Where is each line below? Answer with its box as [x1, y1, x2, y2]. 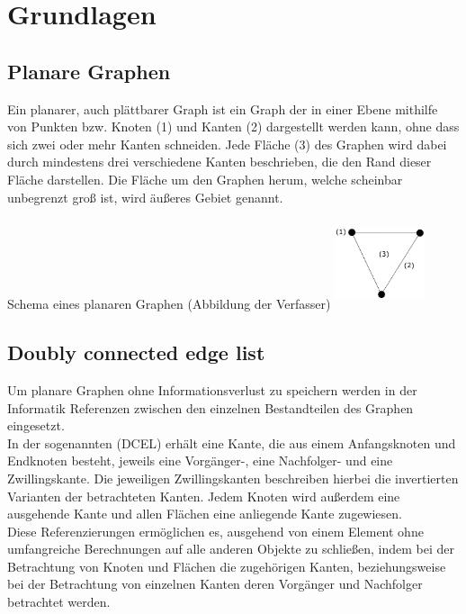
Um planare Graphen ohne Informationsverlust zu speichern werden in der [7, 380, 417, 399]
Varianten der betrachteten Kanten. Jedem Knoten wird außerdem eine [7, 486, 400, 505]
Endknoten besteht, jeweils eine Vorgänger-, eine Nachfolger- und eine [7, 451, 393, 470]
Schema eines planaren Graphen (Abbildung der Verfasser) [7, 294, 331, 313]
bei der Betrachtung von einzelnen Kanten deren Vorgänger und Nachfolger [7, 574, 423, 593]
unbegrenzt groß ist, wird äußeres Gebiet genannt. [7, 187, 283, 206]
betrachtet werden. [7, 592, 111, 611]
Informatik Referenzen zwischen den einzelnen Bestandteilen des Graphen [7, 398, 414, 417]
